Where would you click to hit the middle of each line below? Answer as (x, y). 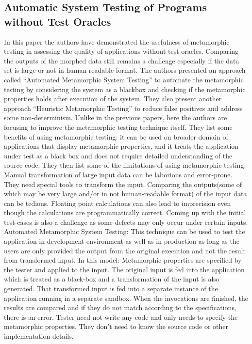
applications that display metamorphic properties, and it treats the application (121, 146)
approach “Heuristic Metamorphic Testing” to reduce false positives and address (123, 108)
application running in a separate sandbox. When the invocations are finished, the (126, 298)
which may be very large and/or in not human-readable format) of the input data (126, 194)
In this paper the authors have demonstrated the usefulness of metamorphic (117, 41)
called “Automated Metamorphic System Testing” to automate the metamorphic (124, 79)
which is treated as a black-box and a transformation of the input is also (112, 279)
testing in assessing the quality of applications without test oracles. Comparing (121, 51)
